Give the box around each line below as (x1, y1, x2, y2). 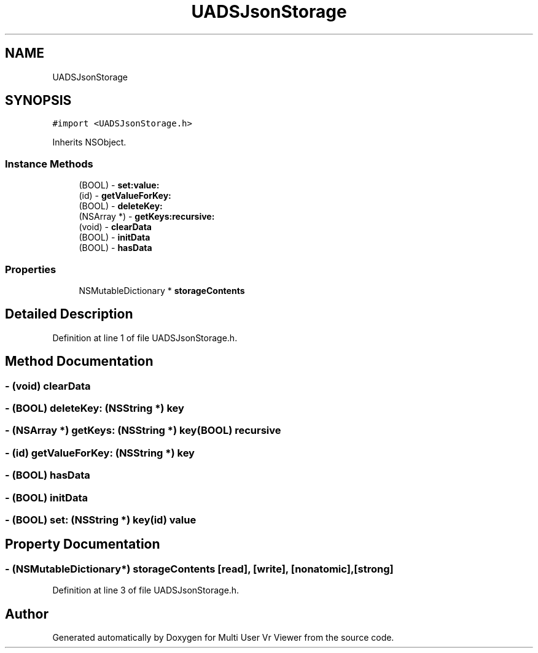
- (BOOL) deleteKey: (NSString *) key (5, 402, 184, 414)
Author (5, 606, 49, 622)
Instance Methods (5, 157, 93, 170)
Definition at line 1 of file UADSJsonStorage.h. (52, 332, 238, 343)
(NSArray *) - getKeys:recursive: (79, 211, 215, 222)
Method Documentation (5, 354, 154, 369)
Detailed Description (5, 306, 133, 322)
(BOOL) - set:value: (79, 180, 160, 191)
